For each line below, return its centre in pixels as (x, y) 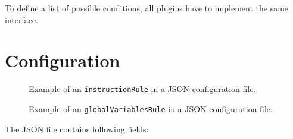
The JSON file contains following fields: (77, 129)
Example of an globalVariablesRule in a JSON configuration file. (151, 108)
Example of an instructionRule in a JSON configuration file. (142, 89)
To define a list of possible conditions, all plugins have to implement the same (147, 8)
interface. (22, 19)
